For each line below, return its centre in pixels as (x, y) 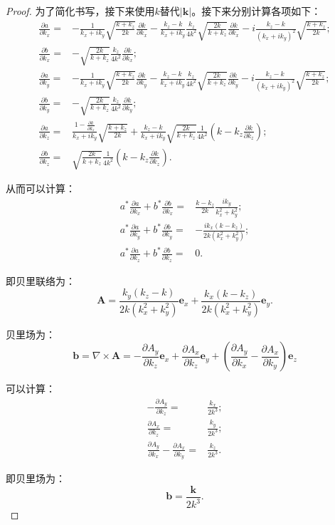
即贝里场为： (36, 478)
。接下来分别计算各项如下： (256, 11)
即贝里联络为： (41, 280)
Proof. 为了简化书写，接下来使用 (80, 11)
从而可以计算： (41, 188)
